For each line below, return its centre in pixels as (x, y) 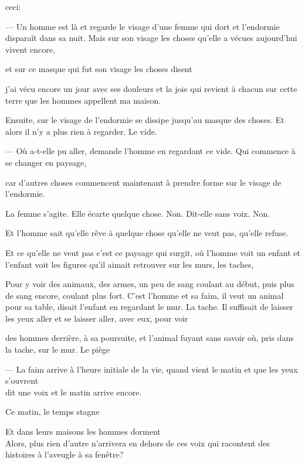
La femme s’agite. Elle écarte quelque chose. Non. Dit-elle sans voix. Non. (138, 213)
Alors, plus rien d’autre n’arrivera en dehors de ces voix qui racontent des (138, 443)
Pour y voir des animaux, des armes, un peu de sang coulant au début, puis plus (150, 284)
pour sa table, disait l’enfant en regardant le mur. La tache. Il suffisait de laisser (149, 307)
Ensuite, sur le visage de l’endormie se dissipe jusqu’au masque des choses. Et (145, 120)
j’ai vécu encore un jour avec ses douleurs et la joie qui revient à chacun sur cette (151, 88)
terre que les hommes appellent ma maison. (83, 100)
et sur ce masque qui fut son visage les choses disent (99, 69)
